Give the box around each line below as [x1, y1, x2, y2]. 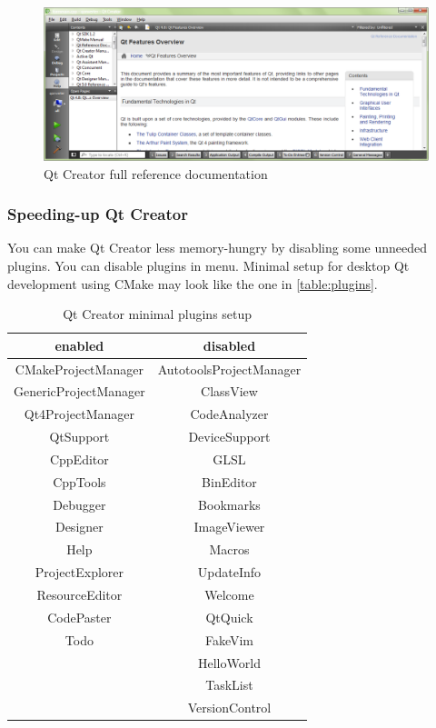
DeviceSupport [188, 427, 271, 446]
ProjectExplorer [35, 563, 124, 582]
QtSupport [49, 427, 110, 446]
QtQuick [205, 607, 253, 626]
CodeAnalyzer [190, 404, 269, 424]
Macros [209, 540, 250, 559]
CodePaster [47, 607, 112, 626]
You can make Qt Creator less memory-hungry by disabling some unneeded [7, 238, 428, 257]
